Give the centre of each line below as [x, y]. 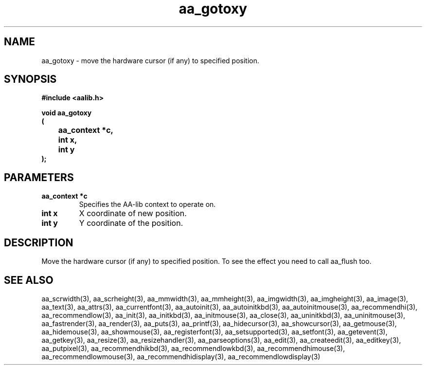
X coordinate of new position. [133, 213]
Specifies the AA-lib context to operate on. [147, 204]
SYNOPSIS [30, 79]
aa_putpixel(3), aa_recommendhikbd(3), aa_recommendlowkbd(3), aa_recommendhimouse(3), [193, 348]
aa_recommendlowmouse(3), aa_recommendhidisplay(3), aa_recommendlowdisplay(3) [181, 356]
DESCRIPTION [39, 242]
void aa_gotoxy [67, 113]
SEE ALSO [29, 280]
